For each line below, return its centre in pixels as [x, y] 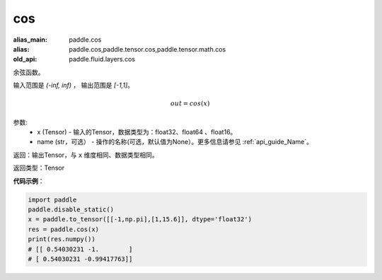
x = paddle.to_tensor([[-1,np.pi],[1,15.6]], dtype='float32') [140, 220]
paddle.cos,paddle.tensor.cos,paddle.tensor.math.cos [147, 49]
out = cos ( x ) [190, 104]
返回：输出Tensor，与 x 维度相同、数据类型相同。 [86, 155]
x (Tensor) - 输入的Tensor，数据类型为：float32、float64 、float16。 [137, 132]
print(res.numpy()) [62, 239]
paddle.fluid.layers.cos [102, 59]
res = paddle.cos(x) [63, 229]
